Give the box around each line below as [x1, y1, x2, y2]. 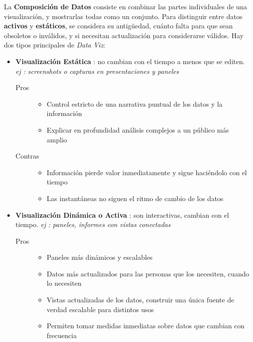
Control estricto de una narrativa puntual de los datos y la [46, 98, 223, 109]
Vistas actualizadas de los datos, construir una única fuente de [46, 295, 234, 305]
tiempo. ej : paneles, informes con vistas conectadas [15, 219, 171, 229]
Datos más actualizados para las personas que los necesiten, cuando [46, 268, 250, 278]
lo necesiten [46, 278, 82, 288]
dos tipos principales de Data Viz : [4, 40, 105, 50]
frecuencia [46, 330, 77, 340]
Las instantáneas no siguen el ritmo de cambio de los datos [46, 193, 224, 203]
